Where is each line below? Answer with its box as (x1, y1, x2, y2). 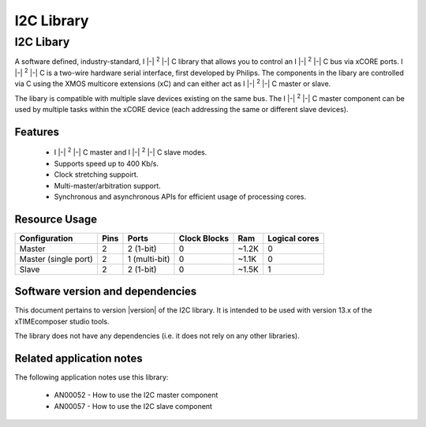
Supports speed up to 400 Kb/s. (54, 159, 159, 168)
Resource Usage (14, 212, 98, 226)
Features (14, 125, 59, 138)
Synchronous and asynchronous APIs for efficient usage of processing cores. (54, 192, 307, 201)
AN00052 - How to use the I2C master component (54, 391, 219, 400)
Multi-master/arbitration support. (54, 181, 161, 190)
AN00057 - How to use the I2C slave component (54, 401, 213, 410)
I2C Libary (14, 35, 70, 49)
